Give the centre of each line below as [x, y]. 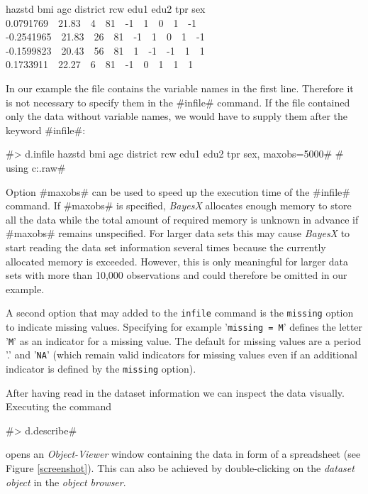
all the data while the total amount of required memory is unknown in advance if [182, 219]
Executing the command [59, 406]
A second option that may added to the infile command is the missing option [180, 313]
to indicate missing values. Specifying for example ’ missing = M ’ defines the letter [184, 326]
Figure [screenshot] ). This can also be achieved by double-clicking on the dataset [180, 467]
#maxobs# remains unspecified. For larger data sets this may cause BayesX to [178, 233]
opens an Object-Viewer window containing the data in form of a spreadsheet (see [183, 454]
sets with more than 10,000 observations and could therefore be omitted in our [177, 275]
